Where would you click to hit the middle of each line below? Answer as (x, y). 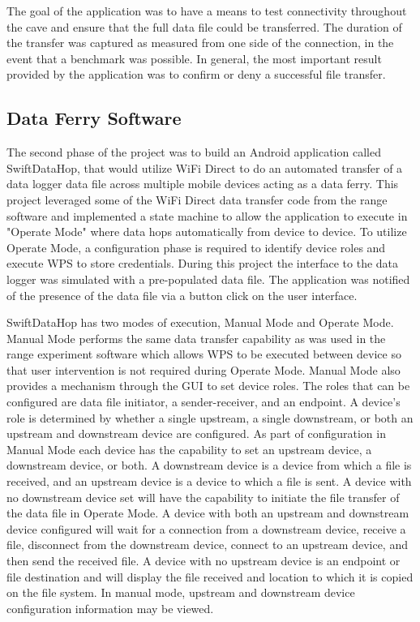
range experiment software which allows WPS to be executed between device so (204, 354)
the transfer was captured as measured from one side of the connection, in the (200, 43)
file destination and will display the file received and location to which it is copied (210, 576)
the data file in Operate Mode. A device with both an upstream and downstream (208, 513)
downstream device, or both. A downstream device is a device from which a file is (209, 465)
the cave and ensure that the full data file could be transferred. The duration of (204, 26)
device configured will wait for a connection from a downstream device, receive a (206, 528)
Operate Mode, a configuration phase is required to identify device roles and (196, 247)
